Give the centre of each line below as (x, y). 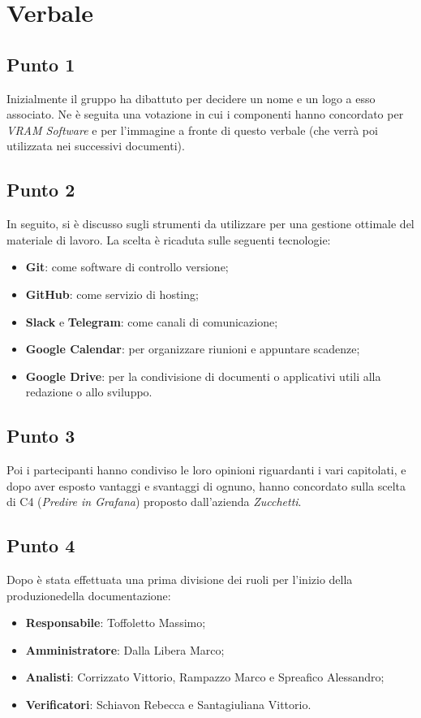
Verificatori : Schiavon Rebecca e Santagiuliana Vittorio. (168, 705)
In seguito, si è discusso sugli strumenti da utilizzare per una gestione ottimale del (210, 224)
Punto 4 (41, 545)
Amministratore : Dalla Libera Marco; (125, 649)
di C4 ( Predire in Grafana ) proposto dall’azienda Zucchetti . (154, 502)
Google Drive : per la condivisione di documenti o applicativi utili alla (203, 376)
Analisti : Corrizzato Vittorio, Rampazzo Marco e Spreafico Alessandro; (205, 677)
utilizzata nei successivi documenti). (96, 146)
